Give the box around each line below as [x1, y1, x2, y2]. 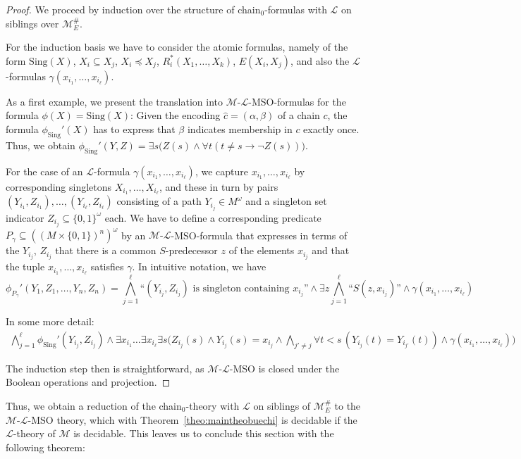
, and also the [290, 53, 350, 68]
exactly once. [303, 121, 360, 136]
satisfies [90, 259, 124, 274]
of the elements [228, 243, 295, 258]
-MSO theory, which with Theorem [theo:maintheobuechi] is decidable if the [27, 412, 357, 427]
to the [334, 398, 361, 413]
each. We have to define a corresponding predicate [104, 210, 321, 225]
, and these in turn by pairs [159, 179, 278, 194]
